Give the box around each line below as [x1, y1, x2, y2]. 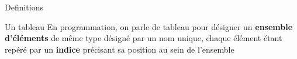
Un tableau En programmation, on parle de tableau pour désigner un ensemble [5, 20, 293, 32]
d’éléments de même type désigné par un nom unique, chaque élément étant [5, 32, 282, 44]
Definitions [5, 1, 44, 13]
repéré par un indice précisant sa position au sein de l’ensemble [5, 43, 234, 55]
